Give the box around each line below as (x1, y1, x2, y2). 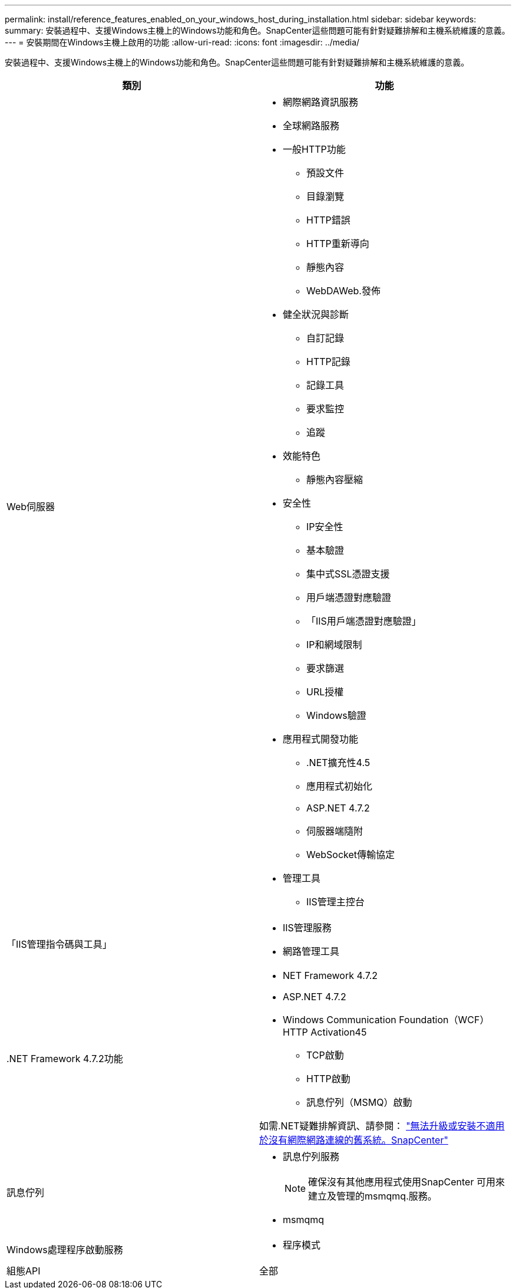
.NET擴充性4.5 (306, 757, 371, 768)
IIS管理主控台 (306, 896, 365, 908)
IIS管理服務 (283, 922, 332, 934)
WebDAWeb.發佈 (306, 285, 381, 297)
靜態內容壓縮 (306, 474, 363, 485)
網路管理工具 (283, 945, 340, 957)
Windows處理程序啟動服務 (6, 1244, 123, 1256)
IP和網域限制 (306, 639, 362, 650)
